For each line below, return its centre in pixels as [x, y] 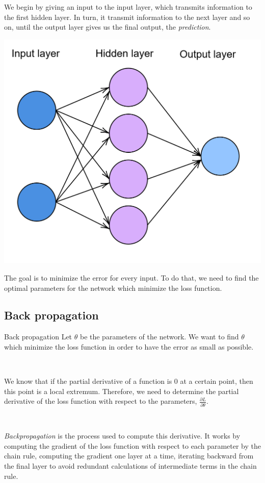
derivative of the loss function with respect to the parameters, [101, 401]
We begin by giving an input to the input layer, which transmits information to [128, 7]
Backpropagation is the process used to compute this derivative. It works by [122, 436]
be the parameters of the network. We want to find [159, 337]
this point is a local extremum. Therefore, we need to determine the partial [122, 391]
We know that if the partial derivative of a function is [88, 381]
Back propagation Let [38, 337]
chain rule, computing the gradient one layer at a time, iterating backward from [129, 456]
